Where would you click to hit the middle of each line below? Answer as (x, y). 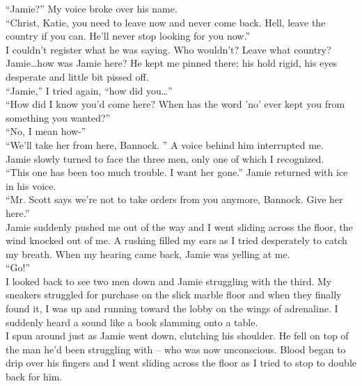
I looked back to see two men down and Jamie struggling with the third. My (169, 281)
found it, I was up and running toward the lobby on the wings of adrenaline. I (172, 308)
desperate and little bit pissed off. (77, 76)
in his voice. (31, 185)
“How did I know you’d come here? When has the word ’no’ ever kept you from (175, 104)
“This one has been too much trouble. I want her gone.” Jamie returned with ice (177, 172)
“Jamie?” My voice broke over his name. (92, 8)
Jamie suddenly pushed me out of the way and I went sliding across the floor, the (179, 226)
